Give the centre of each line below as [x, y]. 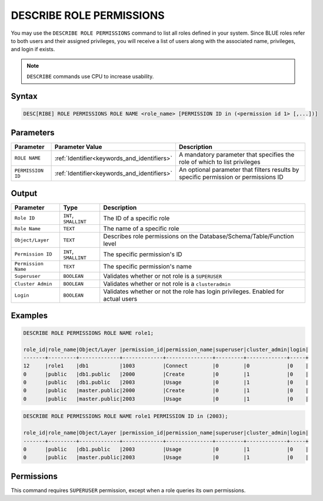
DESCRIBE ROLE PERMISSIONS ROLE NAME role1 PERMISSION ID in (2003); [126, 416]
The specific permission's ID [143, 254]
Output [24, 193]
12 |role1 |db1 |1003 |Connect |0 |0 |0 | [166, 366]
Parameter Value [78, 147]
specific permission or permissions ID [231, 177]
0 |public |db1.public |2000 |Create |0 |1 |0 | [166, 374]
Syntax [24, 96]
